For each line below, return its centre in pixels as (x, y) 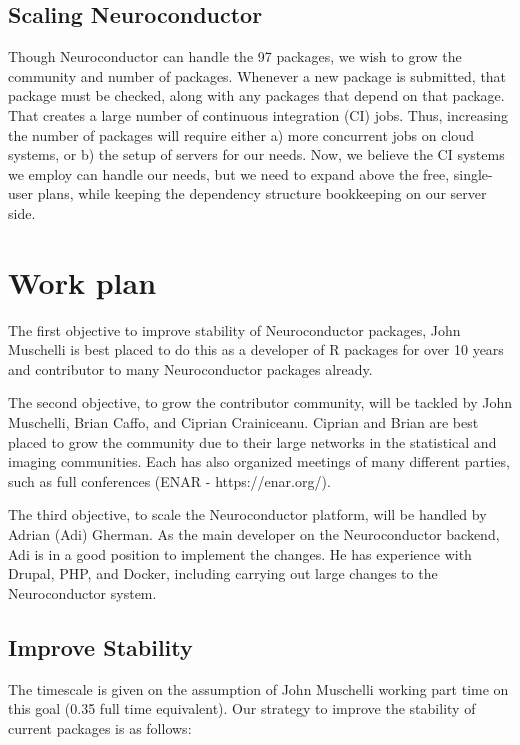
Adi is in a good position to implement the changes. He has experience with (240, 553)
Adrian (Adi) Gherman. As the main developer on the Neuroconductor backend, (254, 534)
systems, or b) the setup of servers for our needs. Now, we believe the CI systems (256, 154)
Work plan (82, 281)
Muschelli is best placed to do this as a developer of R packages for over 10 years (256, 349)
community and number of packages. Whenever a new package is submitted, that (257, 75)
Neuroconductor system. (82, 592)
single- (473, 173)
